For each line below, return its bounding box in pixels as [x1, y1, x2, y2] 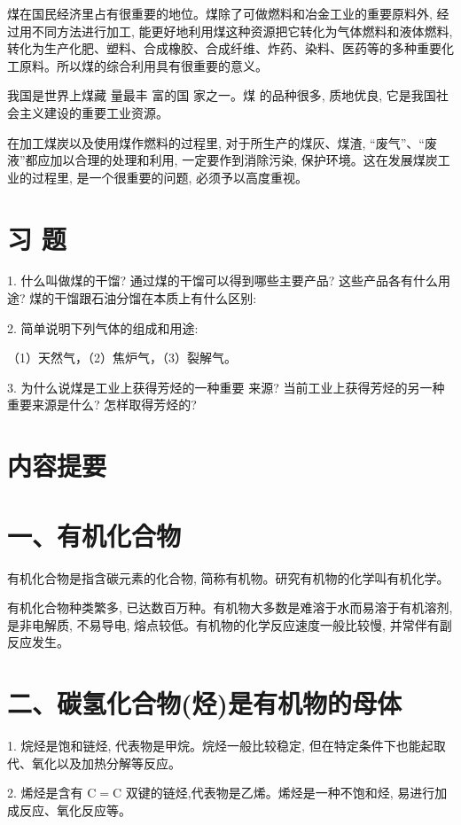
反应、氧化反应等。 [19, 800, 131, 819]
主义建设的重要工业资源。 [19, 103, 168, 121]
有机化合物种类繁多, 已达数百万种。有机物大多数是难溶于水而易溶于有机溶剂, [7, 598, 453, 617]
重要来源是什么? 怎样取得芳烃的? [7, 395, 197, 414]
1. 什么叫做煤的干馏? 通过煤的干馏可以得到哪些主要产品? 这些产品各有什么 [7, 271, 439, 290]
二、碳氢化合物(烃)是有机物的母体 [7, 685, 402, 721]
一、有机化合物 [7, 517, 182, 553]
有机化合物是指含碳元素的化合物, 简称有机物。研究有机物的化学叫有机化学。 [7, 568, 449, 587]
